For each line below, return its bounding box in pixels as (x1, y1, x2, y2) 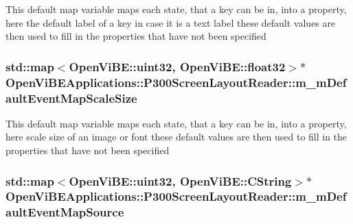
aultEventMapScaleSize (5, 89, 137, 106)
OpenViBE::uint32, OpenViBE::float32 (69, 58, 286, 75)
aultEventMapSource (5, 203, 124, 221)
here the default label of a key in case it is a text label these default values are (5, 15, 336, 29)
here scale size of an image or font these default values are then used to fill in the (5, 129, 348, 144)
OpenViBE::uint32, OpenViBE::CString (69, 172, 292, 189)
